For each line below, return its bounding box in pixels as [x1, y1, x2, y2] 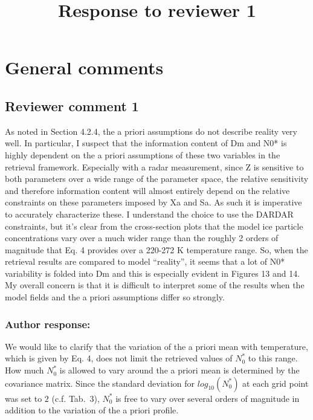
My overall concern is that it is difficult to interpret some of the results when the [5, 279, 305, 291]
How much [5, 364, 44, 376]
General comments [5, 55, 164, 80]
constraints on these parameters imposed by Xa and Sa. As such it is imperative [5, 196, 302, 208]
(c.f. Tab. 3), [51, 392, 100, 404]
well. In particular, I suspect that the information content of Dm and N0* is [5, 137, 287, 149]
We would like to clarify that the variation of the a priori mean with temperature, [5, 340, 308, 352]
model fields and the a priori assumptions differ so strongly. [5, 291, 225, 303]
